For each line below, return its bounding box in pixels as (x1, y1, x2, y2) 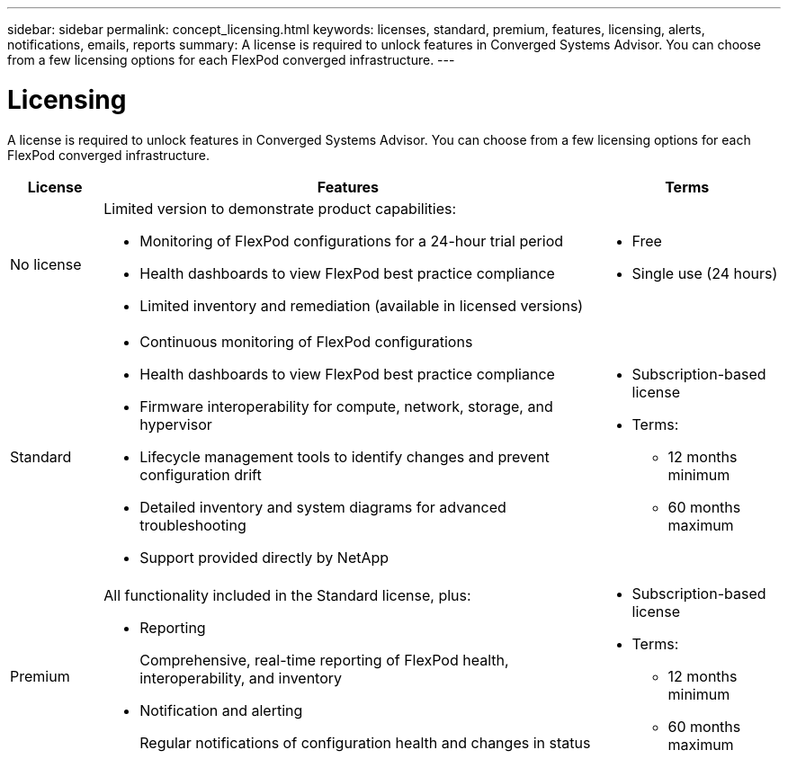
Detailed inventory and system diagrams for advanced (139, 497, 506, 516)
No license (10, 254, 82, 273)
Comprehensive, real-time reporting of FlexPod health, (139, 650, 509, 669)
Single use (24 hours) (631, 263, 778, 282)
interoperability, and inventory (139, 668, 343, 687)
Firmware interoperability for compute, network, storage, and (139, 397, 553, 415)
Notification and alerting (139, 701, 303, 719)
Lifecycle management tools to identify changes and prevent (139, 447, 550, 466)
